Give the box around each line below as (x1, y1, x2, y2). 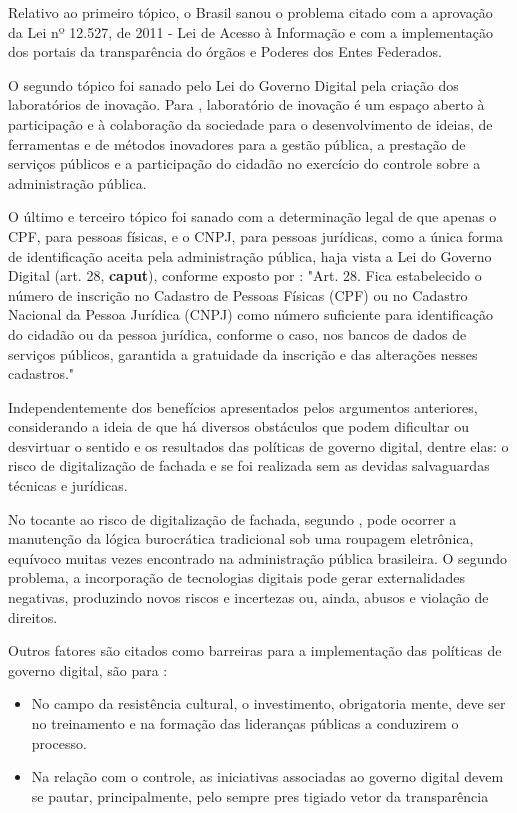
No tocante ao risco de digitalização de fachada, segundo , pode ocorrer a (8, 508, 457, 529)
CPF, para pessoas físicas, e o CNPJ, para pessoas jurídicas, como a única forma (8, 225, 504, 246)
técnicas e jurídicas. (8, 475, 128, 496)
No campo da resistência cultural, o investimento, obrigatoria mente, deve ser (31, 693, 506, 714)
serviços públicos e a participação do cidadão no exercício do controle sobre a (8, 153, 481, 174)
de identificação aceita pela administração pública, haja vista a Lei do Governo (8, 245, 492, 266)
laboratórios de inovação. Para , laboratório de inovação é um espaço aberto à (8, 94, 485, 115)
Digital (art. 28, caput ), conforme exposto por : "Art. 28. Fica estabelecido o (8, 265, 482, 286)
